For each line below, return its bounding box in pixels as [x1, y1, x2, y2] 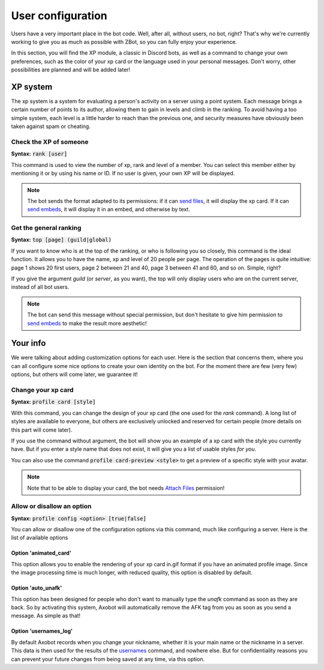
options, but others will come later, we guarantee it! [11, 371, 138, 378]
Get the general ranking [11, 224, 82, 232]
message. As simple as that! [11, 612, 81, 620]
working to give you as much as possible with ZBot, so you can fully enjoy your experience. [11, 38, 237, 45]
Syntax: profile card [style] [11, 398, 96, 405]
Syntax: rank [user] [11, 150, 68, 157]
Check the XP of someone [11, 137, 89, 146]
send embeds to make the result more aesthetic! [27, 319, 147, 327]
